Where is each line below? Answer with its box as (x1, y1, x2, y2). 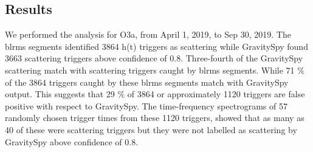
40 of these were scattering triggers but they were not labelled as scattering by (5, 123, 297, 136)
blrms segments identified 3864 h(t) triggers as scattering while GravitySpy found (5, 40, 308, 52)
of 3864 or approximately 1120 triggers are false (127, 88, 305, 100)
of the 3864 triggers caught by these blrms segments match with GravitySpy (5, 75, 289, 88)
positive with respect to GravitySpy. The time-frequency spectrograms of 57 (5, 99, 287, 112)
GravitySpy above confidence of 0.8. (5, 135, 139, 148)
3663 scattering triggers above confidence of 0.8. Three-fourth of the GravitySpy (5, 52, 303, 64)
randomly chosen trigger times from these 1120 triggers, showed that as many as (5, 111, 304, 124)
